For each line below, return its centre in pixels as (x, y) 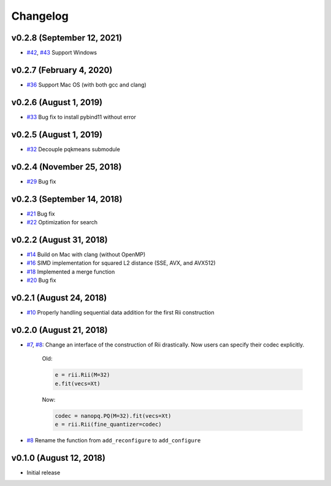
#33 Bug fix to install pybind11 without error (81, 117)
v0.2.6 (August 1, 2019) (57, 102)
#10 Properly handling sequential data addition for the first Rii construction (120, 312)
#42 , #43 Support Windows (62, 53)
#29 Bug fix (41, 181)
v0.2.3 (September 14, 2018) (67, 199)
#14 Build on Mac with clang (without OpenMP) (86, 254)
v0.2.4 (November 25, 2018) (67, 167)
